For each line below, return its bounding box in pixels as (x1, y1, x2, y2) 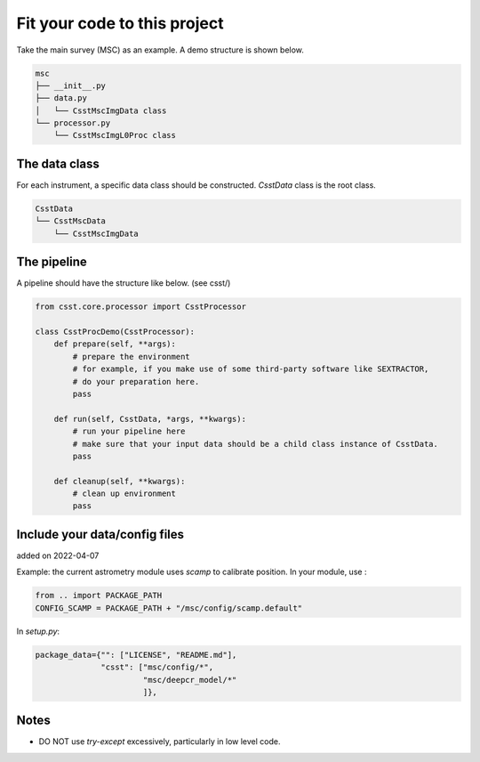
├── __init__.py (35, 80, 107, 91)
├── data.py (35, 93, 88, 103)
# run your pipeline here (72, 426, 186, 436)
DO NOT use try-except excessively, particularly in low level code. (38, 736, 281, 747)
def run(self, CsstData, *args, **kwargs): (53, 414, 246, 424)
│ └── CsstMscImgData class (35, 105, 167, 116)
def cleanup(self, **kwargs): (53, 476, 186, 486)
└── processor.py (35, 118, 111, 128)
